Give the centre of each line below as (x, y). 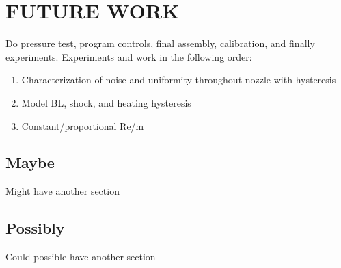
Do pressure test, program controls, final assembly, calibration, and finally (160, 43)
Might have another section (63, 191)
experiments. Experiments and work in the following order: (129, 56)
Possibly (35, 228)
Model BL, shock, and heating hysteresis (106, 102)
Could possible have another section (81, 257)
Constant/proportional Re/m (83, 125)
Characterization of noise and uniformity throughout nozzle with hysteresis (179, 80)
